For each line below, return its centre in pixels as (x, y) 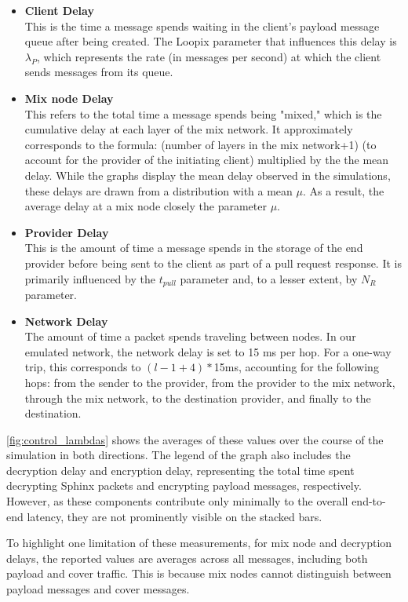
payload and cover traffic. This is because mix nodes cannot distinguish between (199, 573)
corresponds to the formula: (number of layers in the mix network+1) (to (200, 144)
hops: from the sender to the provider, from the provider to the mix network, (210, 382)
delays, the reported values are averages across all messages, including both (187, 558)
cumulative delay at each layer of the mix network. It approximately (189, 129)
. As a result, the (343, 190)
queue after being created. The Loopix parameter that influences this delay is (211, 41)
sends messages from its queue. (99, 72)
